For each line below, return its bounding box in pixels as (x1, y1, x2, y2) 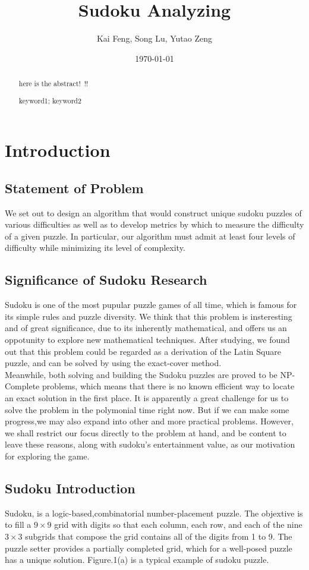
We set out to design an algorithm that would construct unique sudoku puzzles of (5, 206, 302, 219)
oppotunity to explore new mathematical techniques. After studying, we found (5, 333, 290, 346)
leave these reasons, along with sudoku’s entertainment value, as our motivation (5, 438, 295, 451)
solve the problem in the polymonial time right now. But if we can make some (5, 403, 289, 415)
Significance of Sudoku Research (5, 270, 207, 289)
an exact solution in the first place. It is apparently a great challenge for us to (5, 392, 289, 404)
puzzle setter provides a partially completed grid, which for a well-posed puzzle (5, 541, 292, 554)
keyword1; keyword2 (18, 95, 81, 105)
